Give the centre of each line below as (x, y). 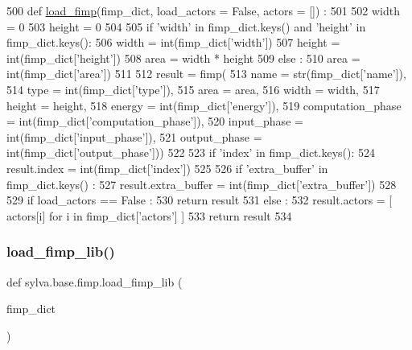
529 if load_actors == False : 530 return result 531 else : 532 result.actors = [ (200, 200)
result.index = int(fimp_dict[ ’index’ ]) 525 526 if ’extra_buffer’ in (167, 168)
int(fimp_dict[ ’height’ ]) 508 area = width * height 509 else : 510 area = (183, 58)
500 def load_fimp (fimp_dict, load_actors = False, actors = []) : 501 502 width (203, 10)
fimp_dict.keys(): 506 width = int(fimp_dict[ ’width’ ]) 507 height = (173, 42)
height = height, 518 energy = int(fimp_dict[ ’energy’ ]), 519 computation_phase (204, 105)
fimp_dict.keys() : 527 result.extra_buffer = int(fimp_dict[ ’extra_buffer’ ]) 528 (202, 184)
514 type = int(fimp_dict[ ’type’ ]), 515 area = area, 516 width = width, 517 (193, 89)
